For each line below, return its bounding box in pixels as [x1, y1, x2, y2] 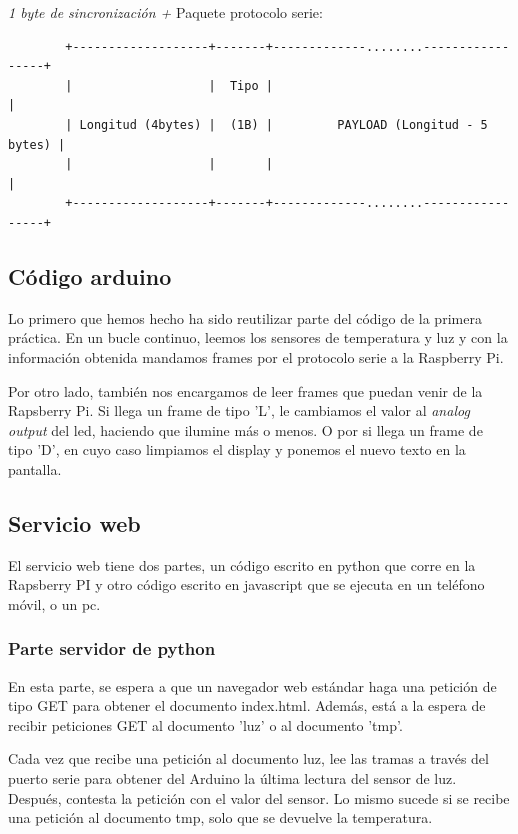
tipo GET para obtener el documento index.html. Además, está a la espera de [8, 695, 486, 716]
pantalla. [8, 458, 62, 479]
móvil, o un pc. [8, 593, 101, 614]
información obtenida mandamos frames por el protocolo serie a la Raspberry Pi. [8, 346, 504, 367]
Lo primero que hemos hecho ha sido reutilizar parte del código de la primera [8, 307, 482, 328]
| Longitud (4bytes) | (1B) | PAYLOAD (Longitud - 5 [65, 117, 488, 132]
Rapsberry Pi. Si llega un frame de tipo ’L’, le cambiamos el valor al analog [8, 400, 470, 421]
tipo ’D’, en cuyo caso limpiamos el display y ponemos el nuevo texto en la [8, 439, 466, 460]
